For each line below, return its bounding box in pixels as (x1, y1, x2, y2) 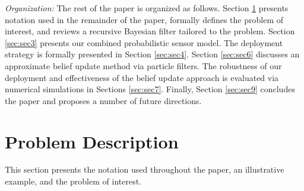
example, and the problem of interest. (5, 175, 141, 187)
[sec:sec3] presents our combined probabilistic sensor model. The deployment (5, 36, 283, 48)
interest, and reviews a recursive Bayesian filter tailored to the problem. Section (5, 25, 295, 37)
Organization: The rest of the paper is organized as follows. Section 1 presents (5, 2, 289, 14)
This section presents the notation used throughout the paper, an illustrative (5, 163, 284, 176)
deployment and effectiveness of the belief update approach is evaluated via (5, 71, 279, 83)
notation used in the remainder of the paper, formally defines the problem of (5, 13, 283, 25)
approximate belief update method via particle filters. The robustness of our (5, 59, 282, 72)
